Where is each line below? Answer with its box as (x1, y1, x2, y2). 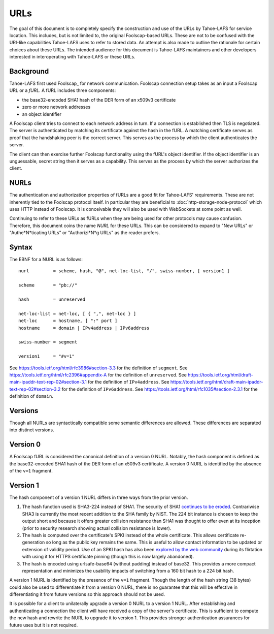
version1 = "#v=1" (18, 354, 75, 359)
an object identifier (22, 111, 62, 117)
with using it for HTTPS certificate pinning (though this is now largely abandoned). (22, 554, 194, 560)
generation (22, 539, 45, 546)
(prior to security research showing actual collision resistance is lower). (22, 525, 172, 531)
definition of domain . (9, 393, 53, 399)
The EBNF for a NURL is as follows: (9, 257, 83, 263)
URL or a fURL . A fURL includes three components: (9, 87, 116, 93)
